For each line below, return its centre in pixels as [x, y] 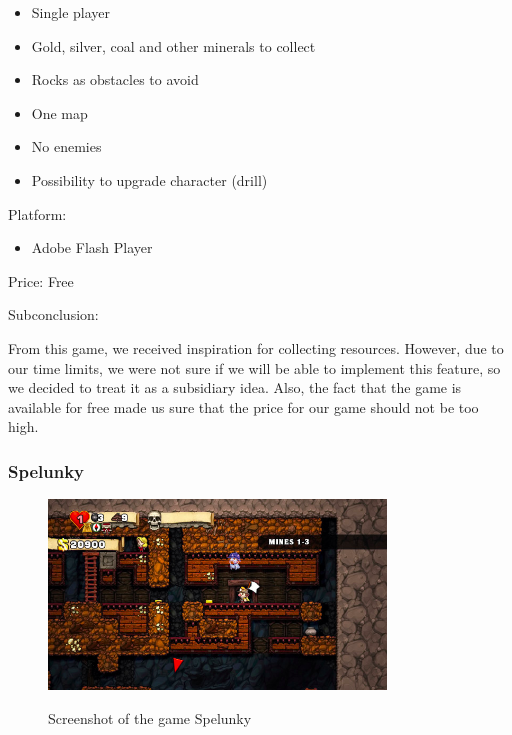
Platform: [37, 213]
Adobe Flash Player [92, 247]
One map [59, 112]
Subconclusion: [53, 314]
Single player [71, 12]
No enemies [66, 146]
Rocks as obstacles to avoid [115, 79]
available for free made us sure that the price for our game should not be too [243, 406]
